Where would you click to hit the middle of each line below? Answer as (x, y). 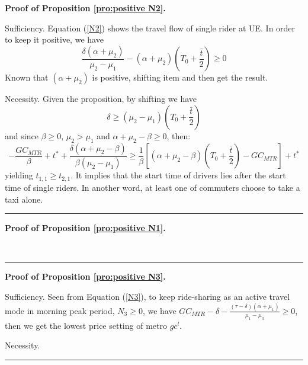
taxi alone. (24, 199)
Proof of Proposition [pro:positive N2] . (85, 8)
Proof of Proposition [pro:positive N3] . (85, 276)
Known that (27, 77)
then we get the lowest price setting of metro (86, 325)
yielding (19, 175)
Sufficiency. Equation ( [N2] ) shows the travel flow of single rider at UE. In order (150, 28)
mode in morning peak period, (60, 310)
